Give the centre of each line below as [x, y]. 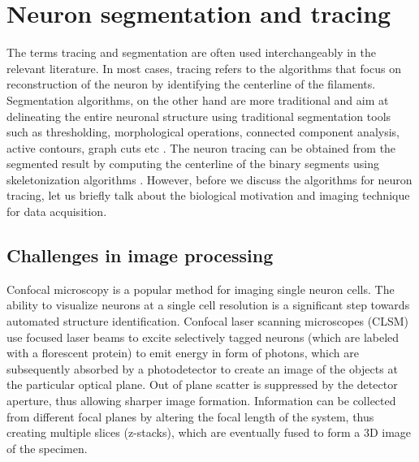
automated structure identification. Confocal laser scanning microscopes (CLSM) [208, 321]
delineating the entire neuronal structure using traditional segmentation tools [199, 116]
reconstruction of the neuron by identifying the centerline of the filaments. [191, 84]
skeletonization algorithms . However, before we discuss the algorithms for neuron [209, 179]
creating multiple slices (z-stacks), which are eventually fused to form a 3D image [209, 432]
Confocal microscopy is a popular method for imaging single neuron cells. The [201, 289]
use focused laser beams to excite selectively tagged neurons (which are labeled [203, 337]
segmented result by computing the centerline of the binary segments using [193, 164]
